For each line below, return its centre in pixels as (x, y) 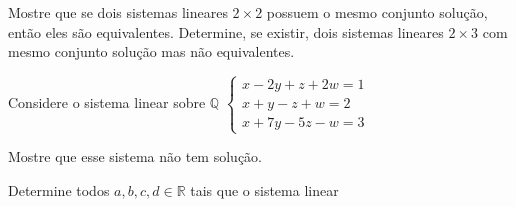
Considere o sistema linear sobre (107, 102)
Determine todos (59, 189)
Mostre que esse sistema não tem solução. (135, 156)
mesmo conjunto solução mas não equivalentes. (151, 51)
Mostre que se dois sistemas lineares (118, 12)
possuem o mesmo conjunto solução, (377, 12)
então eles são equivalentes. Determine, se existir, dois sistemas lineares (226, 31)
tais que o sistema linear (264, 189)
